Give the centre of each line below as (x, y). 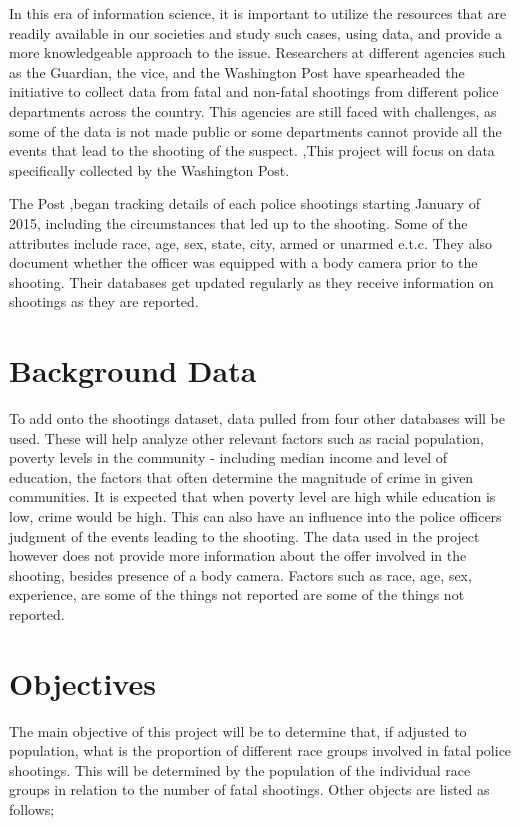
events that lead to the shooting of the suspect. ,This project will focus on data (252, 150)
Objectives (82, 682)
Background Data (133, 370)
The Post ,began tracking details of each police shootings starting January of (245, 203)
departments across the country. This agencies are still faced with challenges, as (253, 110)
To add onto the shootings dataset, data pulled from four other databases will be (257, 418)
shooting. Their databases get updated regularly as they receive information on (251, 281)
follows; (32, 809)
